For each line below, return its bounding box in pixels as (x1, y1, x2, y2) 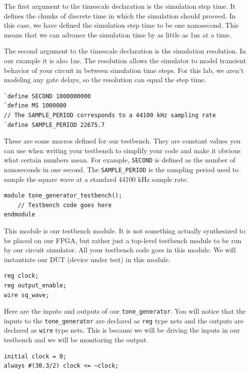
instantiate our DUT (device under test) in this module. (4, 254, 171, 264)
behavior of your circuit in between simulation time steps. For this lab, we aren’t (4, 65, 244, 75)
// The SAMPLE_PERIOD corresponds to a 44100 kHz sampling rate (4, 111, 216, 119)
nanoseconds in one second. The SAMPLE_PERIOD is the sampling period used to (4, 164, 239, 174)
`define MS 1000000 (4, 102, 67, 109)
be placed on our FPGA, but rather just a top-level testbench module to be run (4, 235, 242, 245)
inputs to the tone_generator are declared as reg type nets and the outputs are (4, 315, 244, 325)
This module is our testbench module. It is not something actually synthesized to (4, 226, 246, 235)
